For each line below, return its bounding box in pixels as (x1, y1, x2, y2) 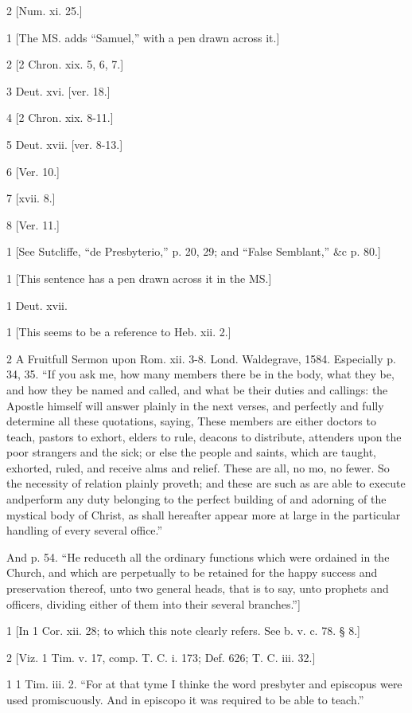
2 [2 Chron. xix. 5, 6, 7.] (6, 56, 124, 72)
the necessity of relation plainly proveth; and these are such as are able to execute (6, 475, 406, 492)
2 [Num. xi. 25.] (6, 2, 83, 18)
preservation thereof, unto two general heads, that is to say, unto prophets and (6, 580, 389, 597)
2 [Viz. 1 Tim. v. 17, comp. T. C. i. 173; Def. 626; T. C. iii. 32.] (6, 648, 316, 665)
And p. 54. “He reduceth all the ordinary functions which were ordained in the (6, 548, 390, 565)
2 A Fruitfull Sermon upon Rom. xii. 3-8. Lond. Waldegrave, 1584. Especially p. (6, 350, 396, 366)
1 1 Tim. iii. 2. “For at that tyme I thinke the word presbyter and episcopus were (6, 676, 402, 692)
